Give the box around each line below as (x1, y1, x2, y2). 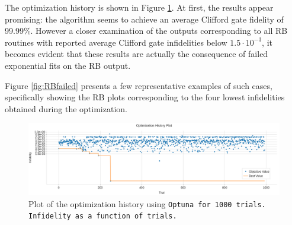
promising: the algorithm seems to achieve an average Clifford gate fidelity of (5, 12, 284, 25)
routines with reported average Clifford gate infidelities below (5, 36, 227, 48)
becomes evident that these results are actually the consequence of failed (5, 47, 268, 60)
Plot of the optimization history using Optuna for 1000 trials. (28, 197, 266, 210)
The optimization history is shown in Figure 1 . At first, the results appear (5, 1, 274, 13)
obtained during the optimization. (5, 102, 127, 115)
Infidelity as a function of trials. (28, 212, 177, 221)
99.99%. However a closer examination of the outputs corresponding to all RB (5, 24, 288, 37)
